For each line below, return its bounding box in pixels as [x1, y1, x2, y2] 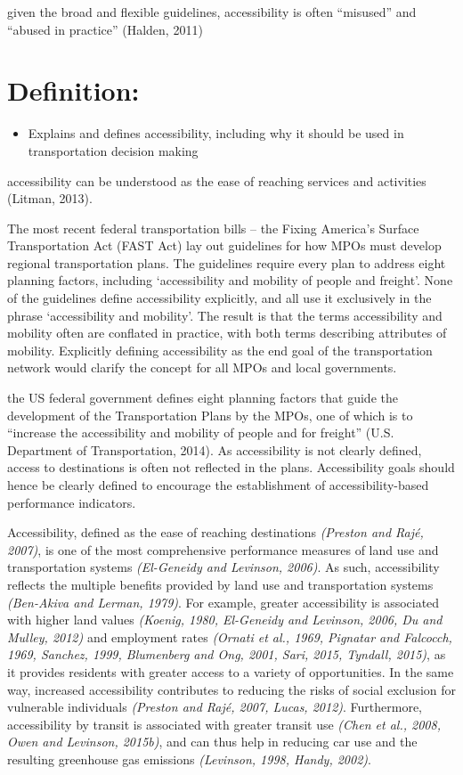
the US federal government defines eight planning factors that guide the [7, 388, 398, 407]
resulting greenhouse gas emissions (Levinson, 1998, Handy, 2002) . [7, 749, 371, 768]
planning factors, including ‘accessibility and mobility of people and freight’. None [7, 271, 453, 290]
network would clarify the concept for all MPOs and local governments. [7, 358, 397, 377]
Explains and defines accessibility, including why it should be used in [28, 124, 404, 143]
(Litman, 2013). [7, 189, 93, 208]
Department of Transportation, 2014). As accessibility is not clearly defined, [7, 440, 422, 459]
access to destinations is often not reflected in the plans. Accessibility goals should [7, 458, 455, 477]
